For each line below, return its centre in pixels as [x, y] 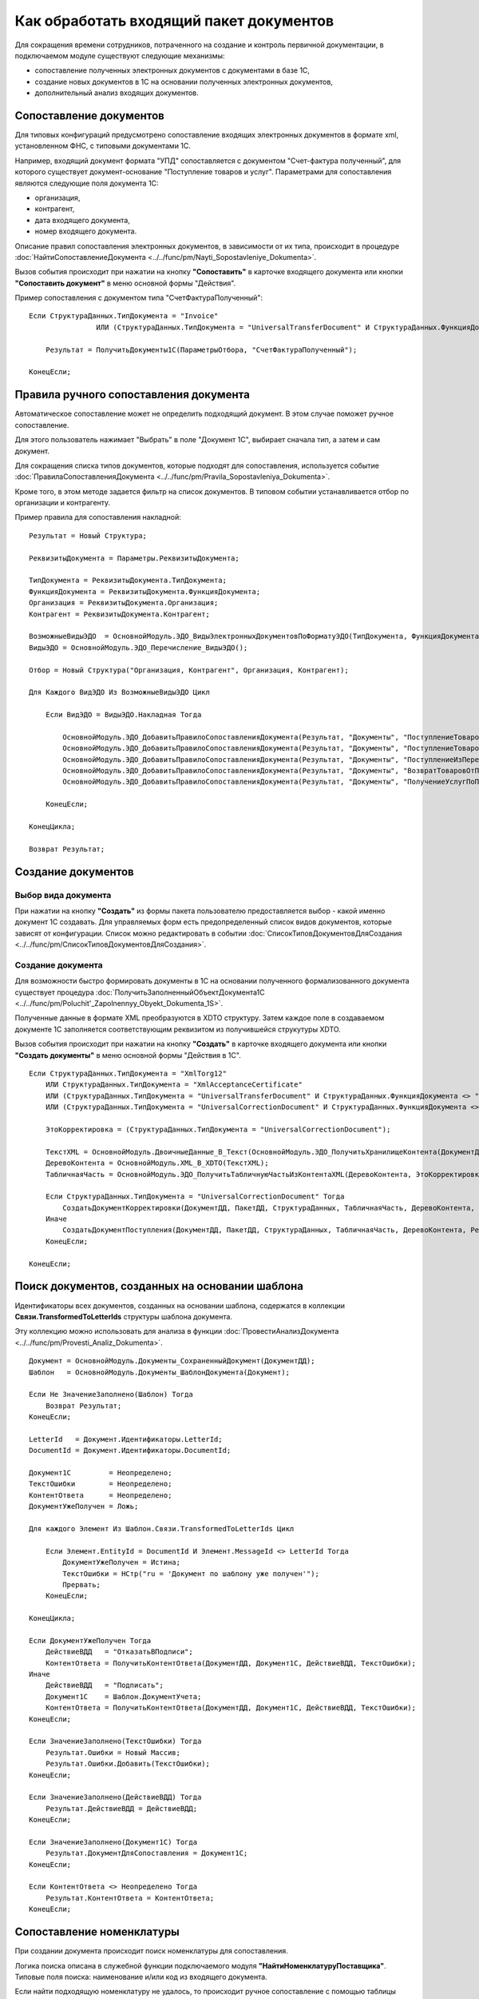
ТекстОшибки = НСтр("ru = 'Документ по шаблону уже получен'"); [191, 1574]
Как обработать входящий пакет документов [174, 21]
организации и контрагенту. [63, 503]
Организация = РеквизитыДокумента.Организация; [124, 603]
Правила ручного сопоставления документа [133, 395]
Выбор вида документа [63, 895]
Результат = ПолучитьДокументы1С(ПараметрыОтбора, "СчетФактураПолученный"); [201, 349]
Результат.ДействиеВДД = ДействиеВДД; [121, 1808]
